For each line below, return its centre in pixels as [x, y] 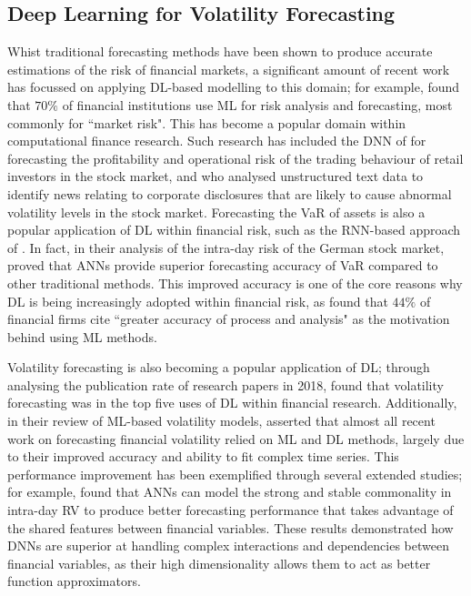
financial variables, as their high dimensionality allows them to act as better [219, 563]
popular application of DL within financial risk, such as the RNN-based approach [234, 230]
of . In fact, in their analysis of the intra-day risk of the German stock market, [226, 247]
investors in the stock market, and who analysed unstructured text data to [215, 176]
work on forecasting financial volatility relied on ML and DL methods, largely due [236, 438]
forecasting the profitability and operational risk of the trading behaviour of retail [235, 158]
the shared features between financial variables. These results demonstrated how [230, 527]
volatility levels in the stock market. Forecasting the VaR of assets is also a [216, 212]
